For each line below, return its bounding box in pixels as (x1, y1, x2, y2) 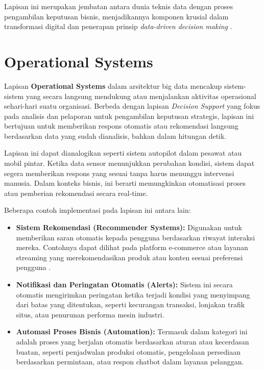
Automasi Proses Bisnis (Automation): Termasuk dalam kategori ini (16, 326, 248, 337)
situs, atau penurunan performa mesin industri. (16, 309, 164, 319)
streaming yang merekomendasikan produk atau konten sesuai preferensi (16, 252, 243, 262)
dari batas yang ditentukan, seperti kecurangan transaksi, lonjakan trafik (16, 299, 245, 310)
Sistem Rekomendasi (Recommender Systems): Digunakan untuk (16, 222, 243, 233)
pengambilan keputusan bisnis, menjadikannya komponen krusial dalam (4, 11, 229, 21)
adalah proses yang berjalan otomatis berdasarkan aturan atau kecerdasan (16, 336, 249, 347)
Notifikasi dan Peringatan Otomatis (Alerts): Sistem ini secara (16, 279, 233, 289)
